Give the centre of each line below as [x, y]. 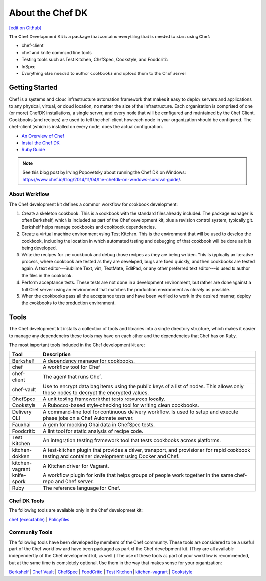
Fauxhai [21, 425]
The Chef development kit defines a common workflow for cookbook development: [94, 204]
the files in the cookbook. [47, 275]
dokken [21, 456]
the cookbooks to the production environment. [68, 303]
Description [57, 354]
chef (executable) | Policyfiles [39, 519]
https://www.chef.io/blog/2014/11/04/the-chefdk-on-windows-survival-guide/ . [102, 179]
